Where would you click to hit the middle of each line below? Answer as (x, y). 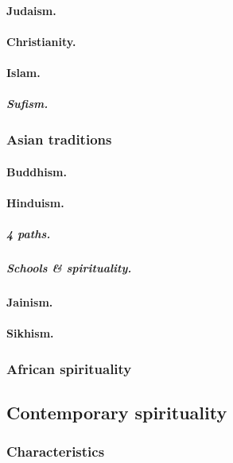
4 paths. (29, 234)
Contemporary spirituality (117, 412)
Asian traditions (59, 139)
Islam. (23, 72)
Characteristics (56, 451)
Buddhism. (37, 171)
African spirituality (69, 368)
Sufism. (27, 104)
